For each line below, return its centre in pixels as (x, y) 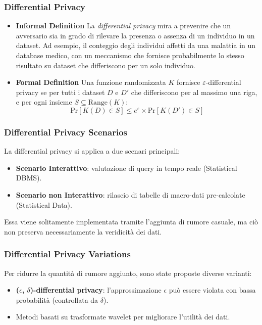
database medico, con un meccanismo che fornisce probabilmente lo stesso (130, 55)
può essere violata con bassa (212, 290)
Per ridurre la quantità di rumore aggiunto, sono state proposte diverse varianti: (128, 273)
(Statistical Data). (44, 204)
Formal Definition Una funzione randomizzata (91, 82)
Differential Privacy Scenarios (66, 132)
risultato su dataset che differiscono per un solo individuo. (106, 65)
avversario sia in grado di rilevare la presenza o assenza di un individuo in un (135, 35)
